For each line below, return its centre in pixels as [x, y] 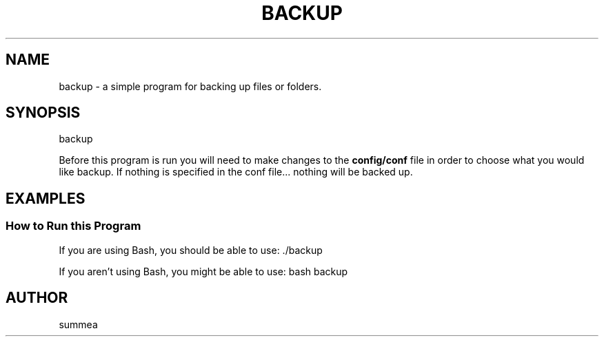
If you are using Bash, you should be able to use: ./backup [191, 250]
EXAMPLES [46, 198]
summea [78, 324]
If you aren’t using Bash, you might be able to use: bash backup [203, 271]
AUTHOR [37, 298]
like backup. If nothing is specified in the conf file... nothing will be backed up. [236, 172]
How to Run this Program [73, 226]
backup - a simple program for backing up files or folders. [190, 86]
